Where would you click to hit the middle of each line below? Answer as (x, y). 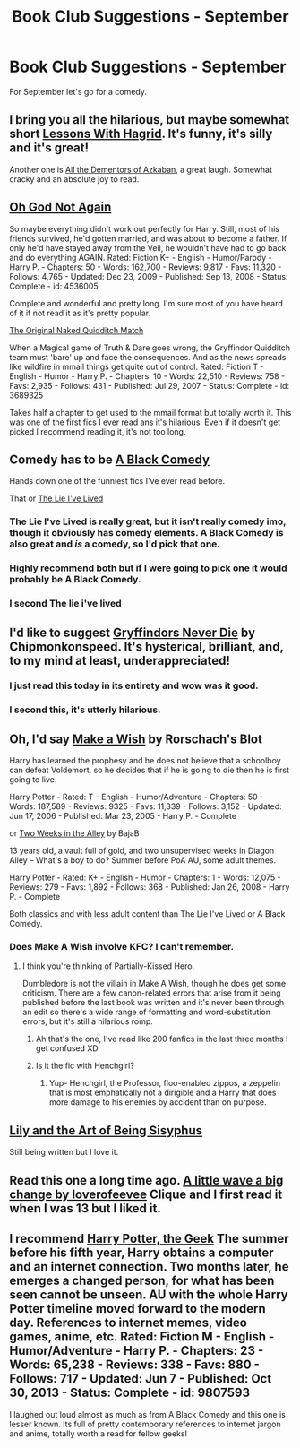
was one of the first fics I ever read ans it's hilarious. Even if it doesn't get (145, 422)
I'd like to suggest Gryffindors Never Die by (133, 632)
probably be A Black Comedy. (75, 580)
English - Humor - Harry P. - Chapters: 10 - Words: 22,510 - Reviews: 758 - (147, 376)
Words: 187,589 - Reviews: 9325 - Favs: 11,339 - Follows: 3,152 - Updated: (146, 806)
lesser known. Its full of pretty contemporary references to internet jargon (145, 1424)
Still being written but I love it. (64, 1152)
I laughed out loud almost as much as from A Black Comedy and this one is (148, 1414)
